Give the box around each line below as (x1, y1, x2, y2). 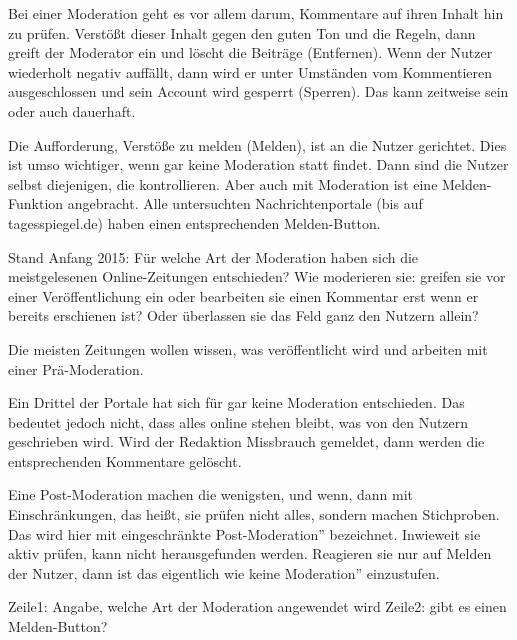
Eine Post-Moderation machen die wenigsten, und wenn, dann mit (8, 484, 414, 505)
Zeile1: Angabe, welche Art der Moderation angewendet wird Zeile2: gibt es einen (8, 596, 507, 617)
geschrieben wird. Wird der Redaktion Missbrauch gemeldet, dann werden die (8, 431, 485, 452)
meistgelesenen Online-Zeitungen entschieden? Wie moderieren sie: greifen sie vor (8, 266, 506, 287)
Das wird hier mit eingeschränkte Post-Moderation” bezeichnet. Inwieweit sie (8, 523, 481, 544)
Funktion (8, 193, 64, 214)
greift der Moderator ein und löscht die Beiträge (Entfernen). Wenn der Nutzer (8, 42, 493, 63)
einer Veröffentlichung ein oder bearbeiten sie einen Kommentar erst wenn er (8, 285, 479, 306)
